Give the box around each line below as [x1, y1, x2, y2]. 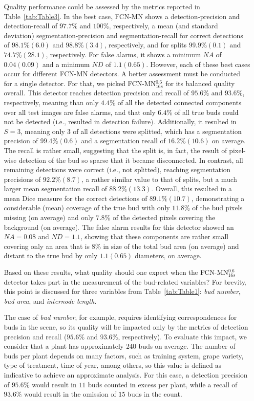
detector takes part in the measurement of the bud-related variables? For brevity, [4, 276, 247, 287]
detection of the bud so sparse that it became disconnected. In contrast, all [19, 155, 243, 165]
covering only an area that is [4, 241, 90, 251]
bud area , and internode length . [4, 295, 97, 306]
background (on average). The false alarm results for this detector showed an [4, 222, 234, 232]
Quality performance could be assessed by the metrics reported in [4, 1, 200, 11]
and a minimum [42, 59, 90, 69]
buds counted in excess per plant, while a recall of [88, 379, 237, 389]
